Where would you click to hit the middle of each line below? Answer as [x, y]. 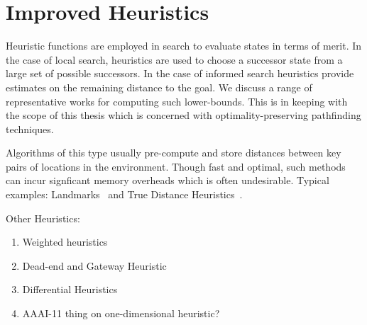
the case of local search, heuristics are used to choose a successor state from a [174, 59]
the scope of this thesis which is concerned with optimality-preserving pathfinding [183, 115]
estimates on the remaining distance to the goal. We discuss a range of [159, 87]
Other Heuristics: [43, 218]
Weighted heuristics [65, 242]
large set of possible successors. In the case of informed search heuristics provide [180, 73]
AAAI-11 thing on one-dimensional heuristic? [121, 313]
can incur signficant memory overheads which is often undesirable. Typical [168, 180]
